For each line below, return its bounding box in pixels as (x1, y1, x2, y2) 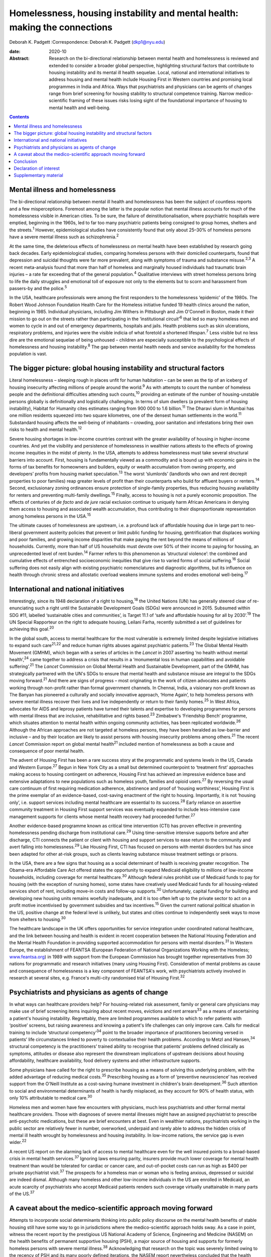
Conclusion (14, 158, 38, 164)
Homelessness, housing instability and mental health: (9, 8, 238, 19)
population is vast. (9, 351, 48, 357)
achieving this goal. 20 (9, 625, 54, 632)
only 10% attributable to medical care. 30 (9, 1094, 92, 1101)
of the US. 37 (9, 1190, 35, 1197)
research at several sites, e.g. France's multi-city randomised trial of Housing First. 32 (9, 974, 185, 981)
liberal (9, 529, 23, 535)
